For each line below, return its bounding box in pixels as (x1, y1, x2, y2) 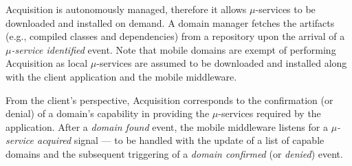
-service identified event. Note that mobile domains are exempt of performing (11, 42, 336, 56)
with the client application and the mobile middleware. (5, 69, 237, 83)
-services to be (255, 2, 316, 16)
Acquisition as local (5, 56, 88, 70)
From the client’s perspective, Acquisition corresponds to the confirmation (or (5, 92, 333, 107)
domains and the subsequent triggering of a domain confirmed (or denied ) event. (5, 146, 343, 160)
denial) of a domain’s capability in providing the (5, 106, 210, 121)
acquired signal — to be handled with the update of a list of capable (36, 133, 324, 147)
